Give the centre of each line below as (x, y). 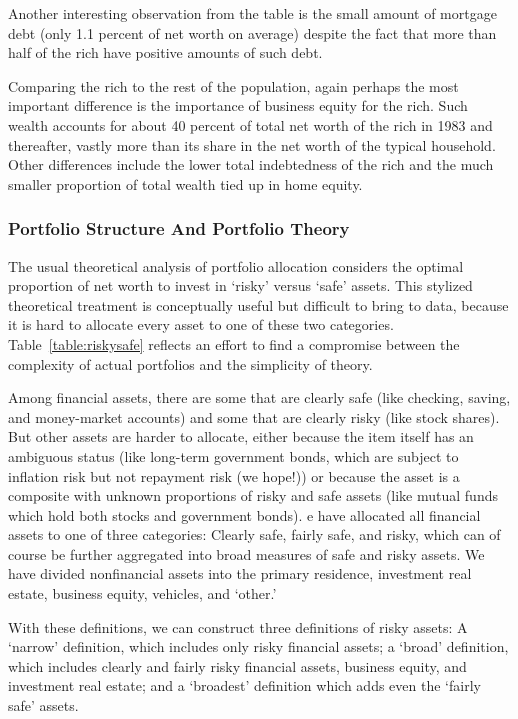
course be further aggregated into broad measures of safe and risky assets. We (246, 553)
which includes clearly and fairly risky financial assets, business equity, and (237, 665)
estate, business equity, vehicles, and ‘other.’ (142, 593)
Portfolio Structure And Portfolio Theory (179, 228)
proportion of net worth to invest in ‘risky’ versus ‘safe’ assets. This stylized (240, 285)
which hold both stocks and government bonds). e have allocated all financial (244, 514)
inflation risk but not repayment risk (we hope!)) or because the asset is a (234, 475)
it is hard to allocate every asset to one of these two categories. (201, 324)
